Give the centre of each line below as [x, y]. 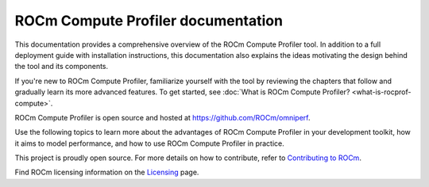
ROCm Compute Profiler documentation [149, 21]
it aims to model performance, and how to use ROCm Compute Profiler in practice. [150, 143]
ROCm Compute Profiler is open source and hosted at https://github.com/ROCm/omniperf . [162, 117]
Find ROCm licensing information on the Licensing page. [107, 172]
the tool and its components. [62, 67]
